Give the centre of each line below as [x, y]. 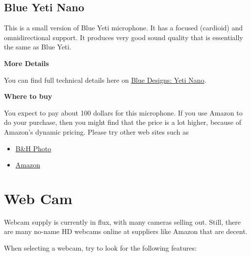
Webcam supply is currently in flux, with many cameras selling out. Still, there [122, 221]
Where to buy [28, 96]
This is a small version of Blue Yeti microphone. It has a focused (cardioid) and [124, 28]
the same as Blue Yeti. [38, 47]
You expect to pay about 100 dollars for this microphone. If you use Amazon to [123, 112]
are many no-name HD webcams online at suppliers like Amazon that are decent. [126, 231]
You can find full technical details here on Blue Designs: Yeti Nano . [105, 80]
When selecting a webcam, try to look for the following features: [100, 248]
